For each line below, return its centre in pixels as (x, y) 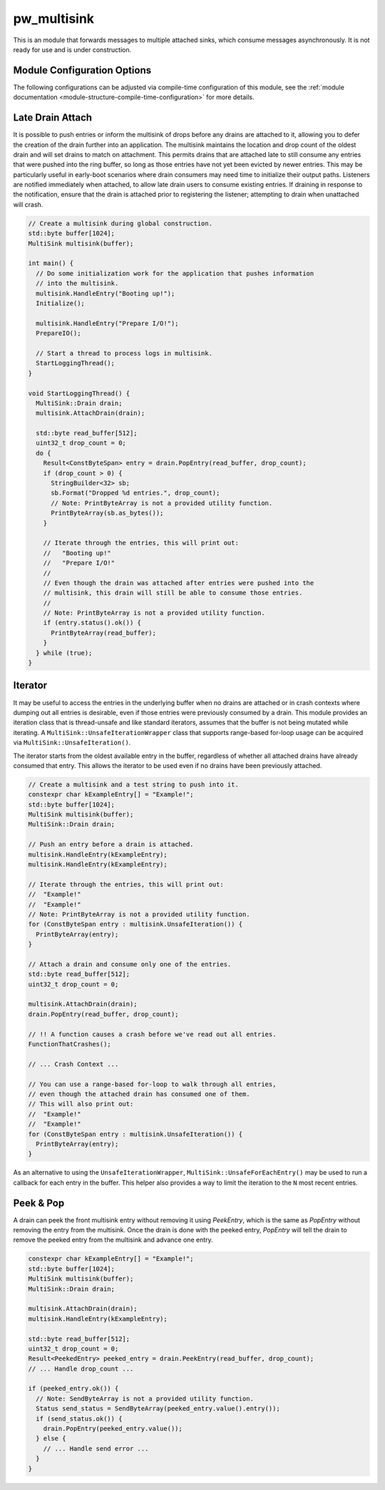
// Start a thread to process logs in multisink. (124, 353)
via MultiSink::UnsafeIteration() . (72, 743)
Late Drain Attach (53, 118)
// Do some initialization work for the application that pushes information (175, 273)
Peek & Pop (39, 1203)
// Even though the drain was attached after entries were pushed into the (179, 583)
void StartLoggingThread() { (79, 393)
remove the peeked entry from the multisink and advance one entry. (113, 1240)
